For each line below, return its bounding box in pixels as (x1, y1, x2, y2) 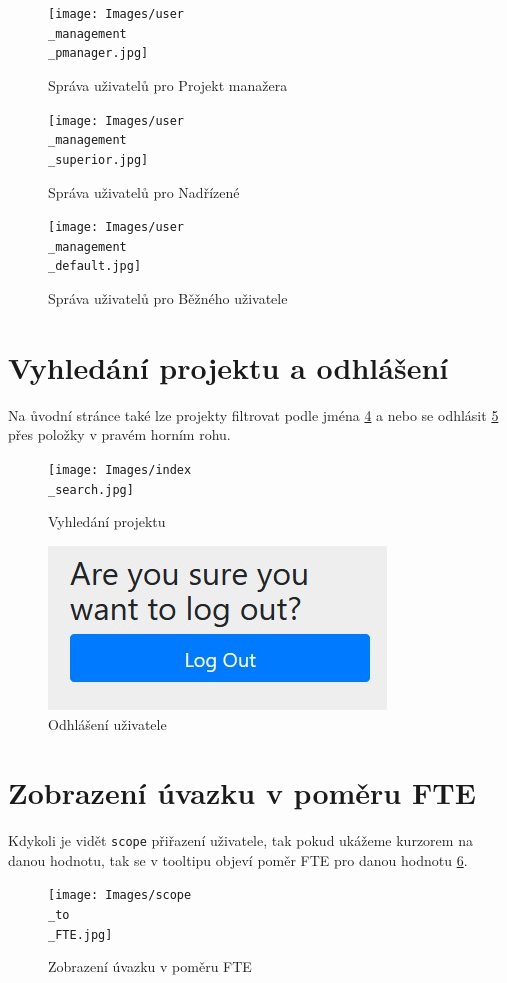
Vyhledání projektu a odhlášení (8, 346, 449, 387)
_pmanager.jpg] (48, 46, 149, 61)
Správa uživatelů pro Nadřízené (48, 181, 240, 202)
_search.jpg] (48, 482, 134, 497)
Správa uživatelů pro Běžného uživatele (48, 288, 288, 309)
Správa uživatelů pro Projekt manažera (48, 74, 288, 95)
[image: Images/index (48, 463, 192, 477)
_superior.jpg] (48, 152, 149, 167)
